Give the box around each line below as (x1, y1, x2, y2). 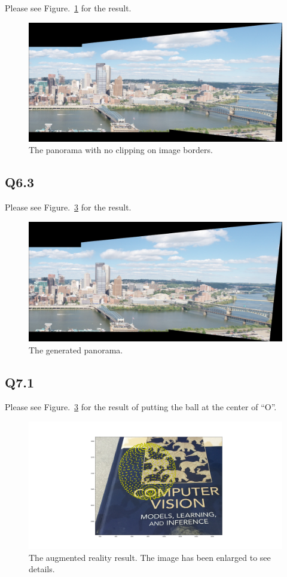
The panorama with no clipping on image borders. (29, 144, 213, 156)
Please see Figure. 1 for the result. (5, 2, 132, 14)
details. (29, 563, 55, 575)
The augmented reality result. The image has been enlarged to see (29, 551, 271, 563)
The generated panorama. (29, 343, 123, 356)
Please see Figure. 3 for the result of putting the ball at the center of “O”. (5, 401, 277, 413)
